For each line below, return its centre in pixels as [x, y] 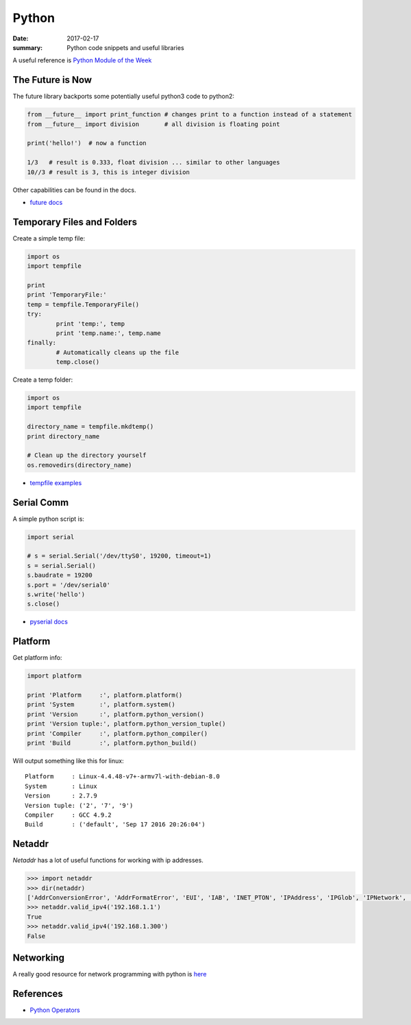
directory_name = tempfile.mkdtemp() [90, 427]
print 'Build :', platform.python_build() [112, 743]
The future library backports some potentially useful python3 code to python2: [124, 97]
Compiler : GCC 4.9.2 [68, 815]
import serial [51, 537]
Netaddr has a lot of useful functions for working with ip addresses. [108, 861]
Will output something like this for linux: [68, 761]
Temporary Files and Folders [75, 222]
